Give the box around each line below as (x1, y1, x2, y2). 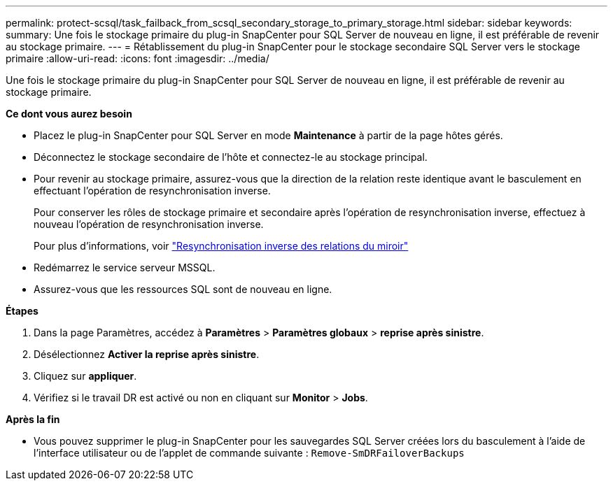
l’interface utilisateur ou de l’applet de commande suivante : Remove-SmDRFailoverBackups (34, 447, 465, 459)
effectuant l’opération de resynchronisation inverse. (34, 185, 271, 196)
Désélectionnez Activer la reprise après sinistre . (34, 348, 260, 360)
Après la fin (6, 413, 60, 425)
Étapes (6, 305, 38, 317)
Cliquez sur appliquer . (34, 370, 137, 382)
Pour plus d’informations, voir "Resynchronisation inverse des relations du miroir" (34, 240, 409, 252)
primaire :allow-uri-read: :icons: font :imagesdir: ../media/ (6, 52, 269, 64)
